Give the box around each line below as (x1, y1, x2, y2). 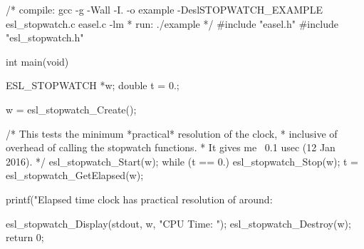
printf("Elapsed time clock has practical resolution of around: (6, 191, 273, 206)
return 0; (6, 230, 44, 245)
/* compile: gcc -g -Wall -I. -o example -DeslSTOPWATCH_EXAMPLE (6, 2, 323, 16)
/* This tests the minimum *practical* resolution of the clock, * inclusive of (6, 126, 338, 141)
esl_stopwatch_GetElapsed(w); (6, 168, 144, 183)
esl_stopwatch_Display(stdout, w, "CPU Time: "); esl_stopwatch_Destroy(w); (6, 215, 351, 230)
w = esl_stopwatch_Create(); (6, 101, 137, 116)
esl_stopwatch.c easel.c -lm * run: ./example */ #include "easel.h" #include (6, 16, 338, 31)
